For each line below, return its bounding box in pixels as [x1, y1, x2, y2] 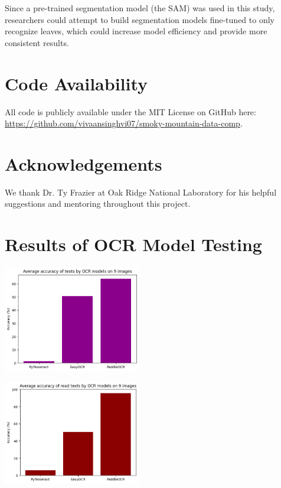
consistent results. [5, 36, 69, 48]
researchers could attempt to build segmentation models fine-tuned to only [5, 13, 275, 25]
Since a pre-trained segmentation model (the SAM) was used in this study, [5, 2, 275, 14]
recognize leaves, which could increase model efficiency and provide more [5, 25, 267, 37]
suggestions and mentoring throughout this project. [5, 197, 191, 210]
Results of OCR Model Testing [5, 232, 262, 256]
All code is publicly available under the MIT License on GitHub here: [5, 105, 256, 118]
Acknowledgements [5, 151, 162, 175]
